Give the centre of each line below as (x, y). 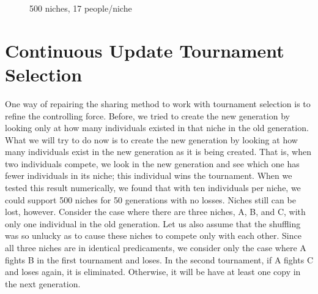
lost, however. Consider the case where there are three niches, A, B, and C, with (155, 212)
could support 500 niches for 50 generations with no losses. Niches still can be (150, 199)
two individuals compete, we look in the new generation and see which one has (152, 163)
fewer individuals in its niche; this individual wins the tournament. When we (149, 175)
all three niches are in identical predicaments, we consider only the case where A (156, 248)
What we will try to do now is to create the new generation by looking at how (151, 139)
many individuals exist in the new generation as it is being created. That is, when (158, 152)
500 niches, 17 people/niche (81, 8)
